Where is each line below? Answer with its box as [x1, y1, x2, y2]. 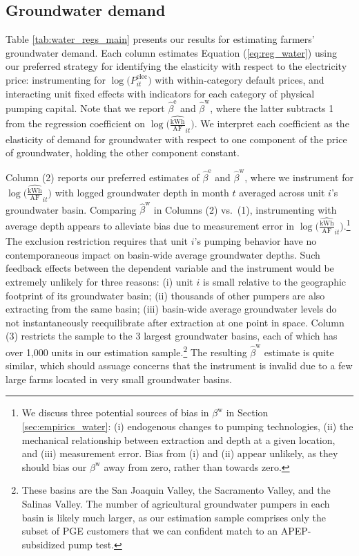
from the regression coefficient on [6, 116, 146, 131]
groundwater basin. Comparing [6, 202, 137, 216]
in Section [226, 405, 269, 420]
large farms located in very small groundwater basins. [6, 371, 232, 386]
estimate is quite [264, 344, 334, 359]
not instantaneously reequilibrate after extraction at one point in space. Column [6, 315, 345, 329]
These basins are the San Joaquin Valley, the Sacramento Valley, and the [21, 483, 331, 497]
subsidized [21, 537, 66, 551]
